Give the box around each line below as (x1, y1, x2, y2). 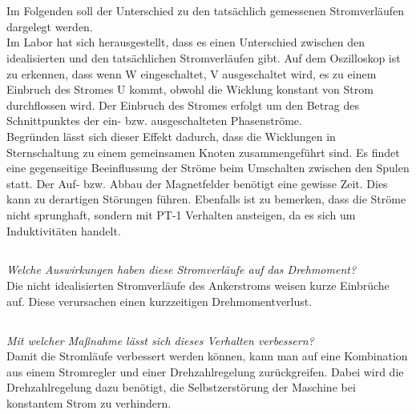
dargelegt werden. (6, 18, 93, 34)
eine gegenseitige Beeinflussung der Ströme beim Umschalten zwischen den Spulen (6, 159, 410, 176)
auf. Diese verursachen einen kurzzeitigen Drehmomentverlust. (6, 292, 313, 309)
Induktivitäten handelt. (6, 222, 121, 239)
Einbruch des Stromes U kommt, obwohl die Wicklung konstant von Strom (6, 81, 374, 98)
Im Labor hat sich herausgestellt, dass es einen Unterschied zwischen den (6, 34, 365, 50)
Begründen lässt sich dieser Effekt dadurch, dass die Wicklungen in (6, 127, 336, 144)
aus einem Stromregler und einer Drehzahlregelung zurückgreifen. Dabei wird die (6, 363, 404, 380)
